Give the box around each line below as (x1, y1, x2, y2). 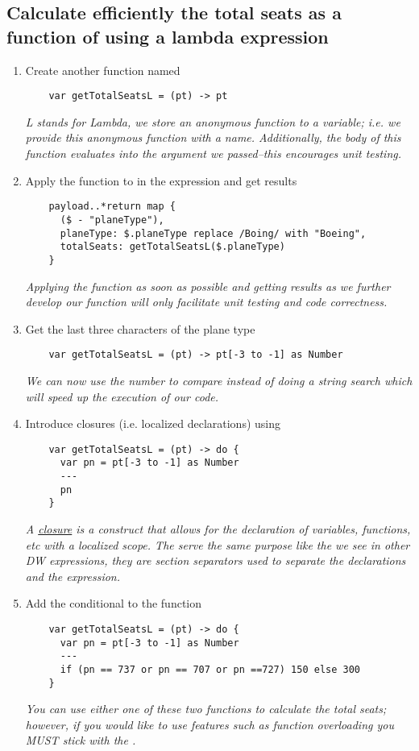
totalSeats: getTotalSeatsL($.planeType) (60, 241, 285, 253)
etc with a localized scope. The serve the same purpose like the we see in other (25, 536, 410, 553)
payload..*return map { (48, 201, 176, 213)
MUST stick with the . (25, 732, 136, 749)
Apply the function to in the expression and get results (25, 172, 297, 189)
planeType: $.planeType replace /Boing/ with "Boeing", (60, 227, 367, 239)
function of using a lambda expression (6, 23, 329, 48)
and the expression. (25, 567, 121, 584)
